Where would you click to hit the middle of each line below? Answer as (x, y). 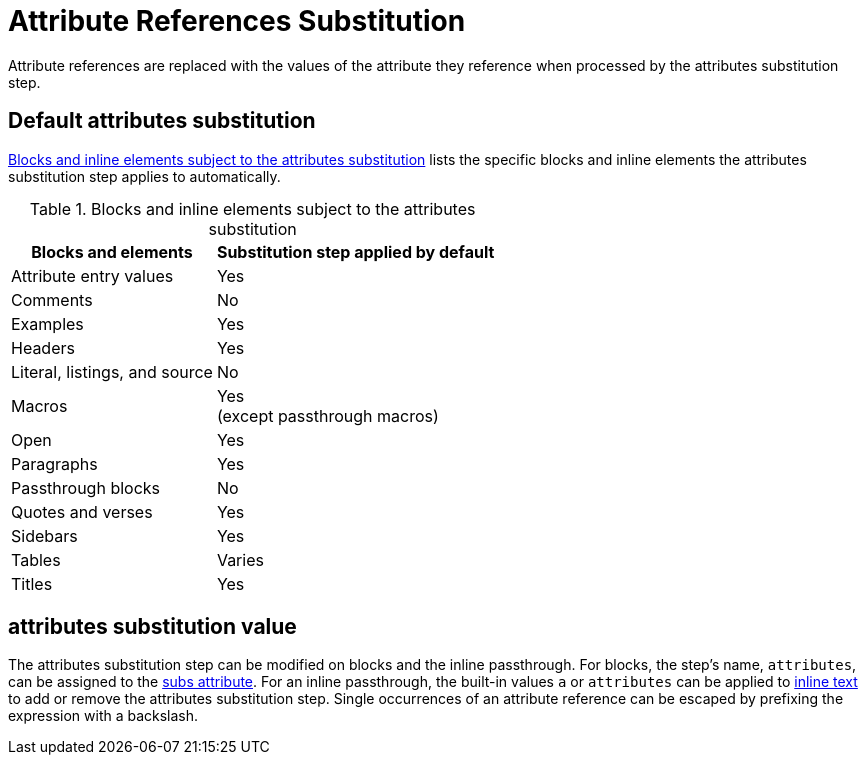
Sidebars (44, 535)
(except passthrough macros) (327, 415)
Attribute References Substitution (237, 21)
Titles (32, 583)
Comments (52, 299)
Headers (43, 347)
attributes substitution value (152, 627)
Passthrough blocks (86, 487)
